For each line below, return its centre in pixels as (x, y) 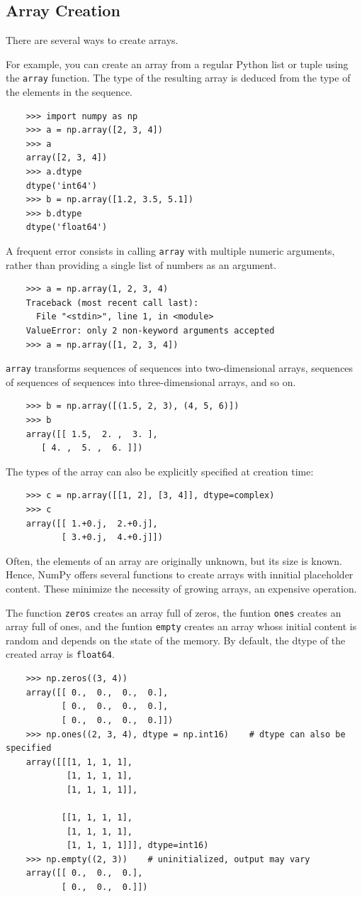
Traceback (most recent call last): (112, 303)
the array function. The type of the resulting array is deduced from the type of (178, 78)
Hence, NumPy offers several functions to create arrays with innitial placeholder (180, 574)
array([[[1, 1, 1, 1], (79, 762)
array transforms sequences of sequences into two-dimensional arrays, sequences (180, 368)
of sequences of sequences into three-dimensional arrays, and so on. (151, 381)
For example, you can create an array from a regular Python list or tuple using (177, 64)
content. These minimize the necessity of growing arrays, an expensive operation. (181, 588)
